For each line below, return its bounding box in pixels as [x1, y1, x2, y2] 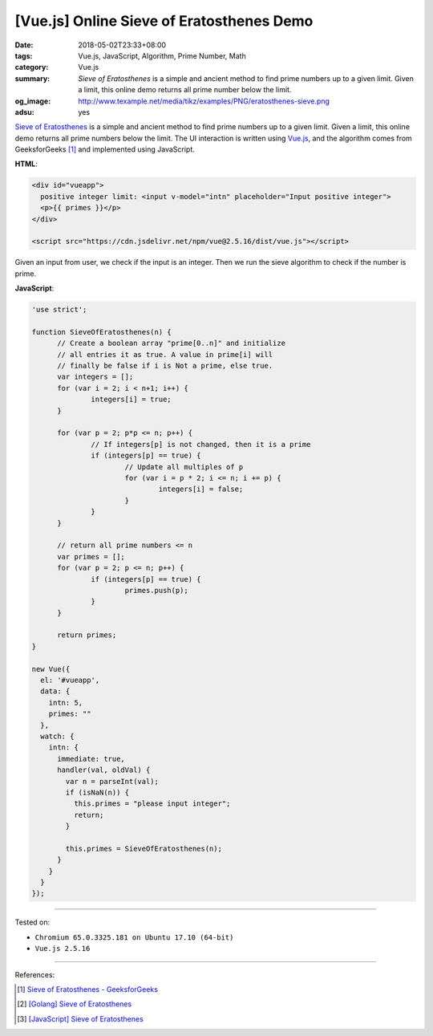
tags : [14, 51, 33, 60]
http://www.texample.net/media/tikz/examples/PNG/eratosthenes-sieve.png [78, 96, 330, 106]
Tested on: [14, 917, 51, 927]
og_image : [14, 96, 51, 106]
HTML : [14, 159, 38, 169]
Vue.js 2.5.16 [34, 944, 91, 953]
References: [14, 969, 55, 979]
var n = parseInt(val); [65, 777, 160, 786]
